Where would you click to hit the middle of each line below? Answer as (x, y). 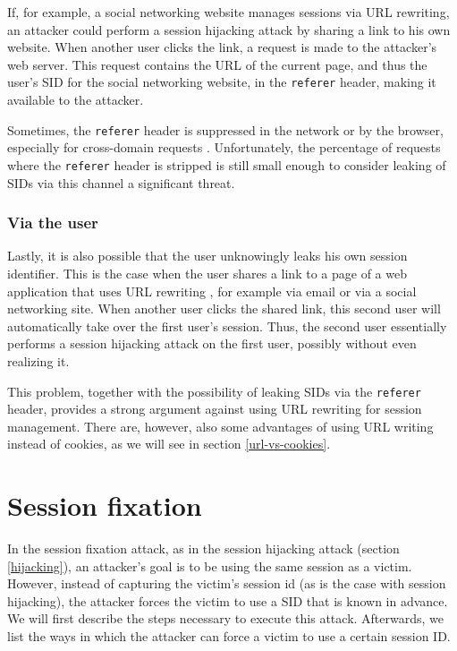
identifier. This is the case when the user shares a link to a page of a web (207, 273)
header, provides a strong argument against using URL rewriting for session (215, 409)
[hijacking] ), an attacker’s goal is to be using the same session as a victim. (210, 565)
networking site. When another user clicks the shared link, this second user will (224, 308)
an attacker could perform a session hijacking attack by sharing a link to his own (229, 29)
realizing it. (38, 360)
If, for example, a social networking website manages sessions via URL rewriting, (228, 12)
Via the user (53, 223)
